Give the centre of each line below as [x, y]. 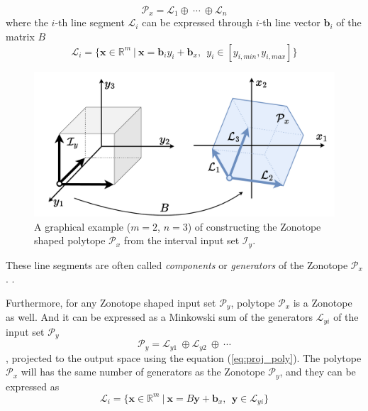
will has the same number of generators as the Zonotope [143, 372]
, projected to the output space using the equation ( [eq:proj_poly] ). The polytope [184, 357]
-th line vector [290, 22]
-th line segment [90, 22]
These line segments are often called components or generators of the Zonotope [177, 264]
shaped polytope [70, 240]
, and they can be [318, 372]
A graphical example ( [83, 226]
